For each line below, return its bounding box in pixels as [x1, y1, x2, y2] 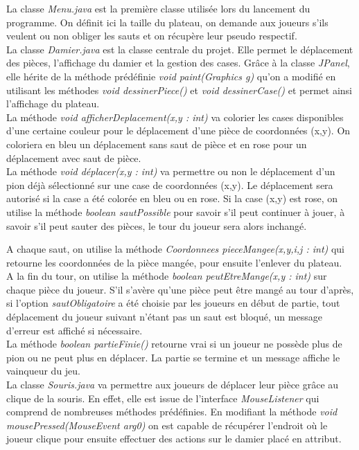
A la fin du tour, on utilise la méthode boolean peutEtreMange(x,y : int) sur [6, 269, 327, 283]
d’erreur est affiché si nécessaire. [6, 323, 143, 337]
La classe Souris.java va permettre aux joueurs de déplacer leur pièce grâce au [6, 377, 339, 392]
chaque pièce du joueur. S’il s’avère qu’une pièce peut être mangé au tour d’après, [6, 282, 354, 296]
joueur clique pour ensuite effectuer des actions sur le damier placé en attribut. [6, 431, 342, 446]
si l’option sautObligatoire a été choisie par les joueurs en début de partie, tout [6, 296, 340, 310]
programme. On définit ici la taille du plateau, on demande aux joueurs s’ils [6, 15, 329, 29]
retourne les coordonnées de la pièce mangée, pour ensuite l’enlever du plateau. [6, 255, 342, 269]
